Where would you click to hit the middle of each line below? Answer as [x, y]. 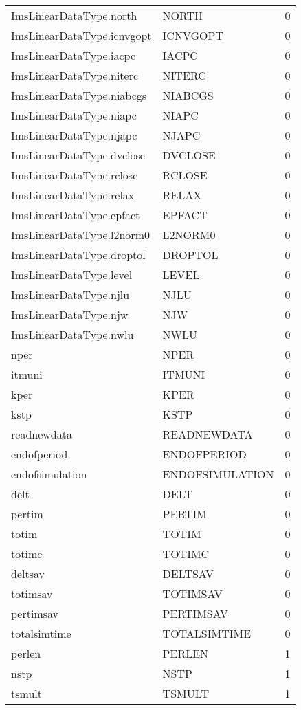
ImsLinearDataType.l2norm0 [80, 235]
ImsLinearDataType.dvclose [78, 155]
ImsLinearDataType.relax [73, 195]
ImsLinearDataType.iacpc [74, 55]
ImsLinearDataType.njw [70, 314]
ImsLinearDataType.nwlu [73, 334]
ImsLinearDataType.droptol [78, 255]
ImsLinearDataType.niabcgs [79, 95]
